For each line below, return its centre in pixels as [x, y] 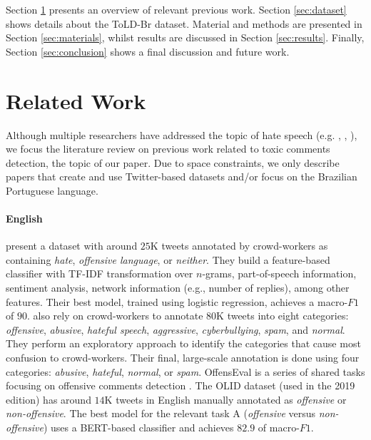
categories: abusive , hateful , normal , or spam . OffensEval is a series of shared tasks [185, 371]
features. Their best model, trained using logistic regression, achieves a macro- [177, 301]
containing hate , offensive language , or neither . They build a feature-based [168, 259]
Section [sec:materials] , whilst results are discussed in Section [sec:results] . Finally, [185, 37]
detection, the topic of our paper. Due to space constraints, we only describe [173, 162]
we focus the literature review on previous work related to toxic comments [168, 149]
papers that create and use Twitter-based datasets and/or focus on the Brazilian [182, 176]
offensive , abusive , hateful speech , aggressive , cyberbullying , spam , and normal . [176, 329]
